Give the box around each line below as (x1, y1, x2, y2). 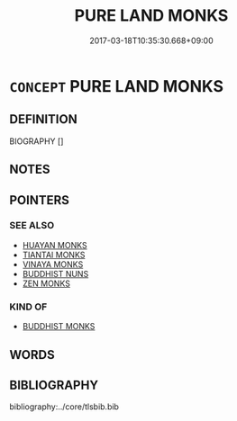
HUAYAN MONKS (22, 239, 87, 250)
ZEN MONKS (22, 278, 70, 289)
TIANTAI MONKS (22, 249, 86, 260)
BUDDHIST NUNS (22, 268, 89, 279)
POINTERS (9, 193, 70, 208)
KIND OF (9, 300, 48, 313)
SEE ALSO (9, 219, 55, 232)
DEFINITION (9, 112, 78, 127)
